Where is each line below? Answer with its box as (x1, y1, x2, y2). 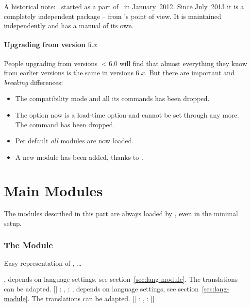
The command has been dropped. (15, 119, 115, 129)
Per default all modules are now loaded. (15, 136, 134, 146)
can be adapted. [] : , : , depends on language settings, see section (4, 284, 199, 294)
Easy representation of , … (4, 257, 82, 268)
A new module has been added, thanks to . (15, 152, 143, 162)
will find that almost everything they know (119, 58, 247, 68)
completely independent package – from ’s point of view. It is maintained (4, 11, 221, 21)
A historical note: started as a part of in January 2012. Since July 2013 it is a (4, 1, 244, 11)
